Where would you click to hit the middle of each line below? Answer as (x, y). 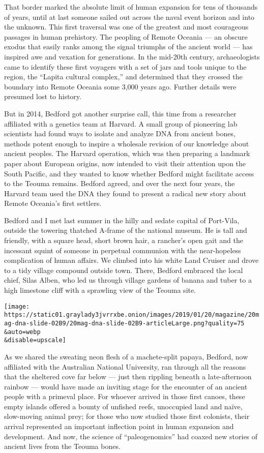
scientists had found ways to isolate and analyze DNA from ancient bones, (120, 133)
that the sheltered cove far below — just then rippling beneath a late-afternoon (128, 376)
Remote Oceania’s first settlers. (53, 203)
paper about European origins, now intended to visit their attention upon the (125, 163)
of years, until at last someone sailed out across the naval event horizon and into (129, 17)
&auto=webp (22, 332)
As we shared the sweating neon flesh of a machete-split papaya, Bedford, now (126, 356)
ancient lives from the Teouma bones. (62, 446)
